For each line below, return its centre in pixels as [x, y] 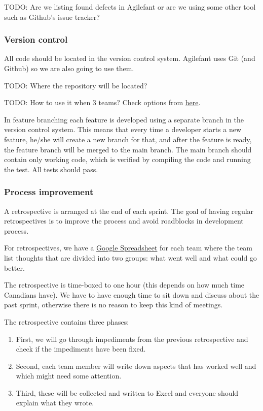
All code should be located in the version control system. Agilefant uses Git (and [130, 58]
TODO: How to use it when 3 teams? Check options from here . [102, 102]
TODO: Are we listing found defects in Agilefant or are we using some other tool [130, 7]
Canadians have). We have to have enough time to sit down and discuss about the [132, 294]
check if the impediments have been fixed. [81, 349]
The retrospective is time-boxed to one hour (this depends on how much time [124, 285]
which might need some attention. [69, 376]
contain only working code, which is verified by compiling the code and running [127, 159]
